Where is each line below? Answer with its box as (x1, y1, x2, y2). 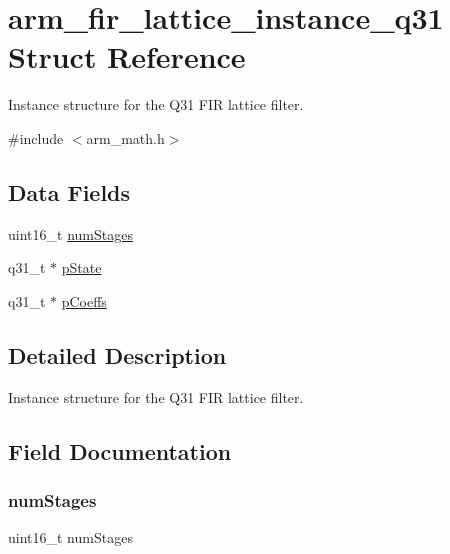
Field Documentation (8, 435, 232, 466)
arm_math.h (86, 127, 165, 148)
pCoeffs (61, 290, 107, 311)
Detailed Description (8, 339, 227, 370)
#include (8, 127, 64, 148)
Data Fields (8, 176, 131, 207)
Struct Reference (8, 36, 246, 77)
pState (61, 257, 102, 278)
